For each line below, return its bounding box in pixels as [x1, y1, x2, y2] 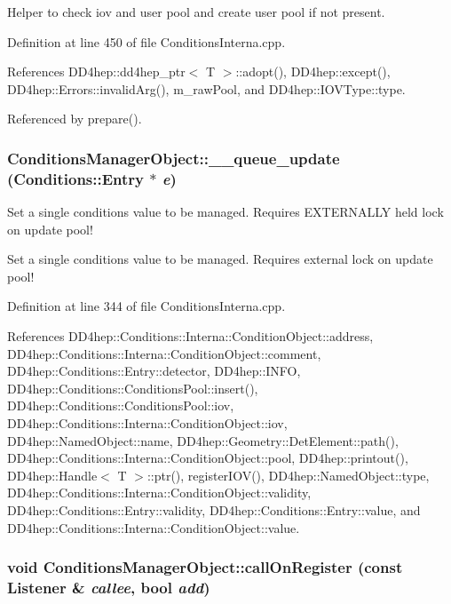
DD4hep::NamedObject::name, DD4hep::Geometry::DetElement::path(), [7, 431, 399, 449]
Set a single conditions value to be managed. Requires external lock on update [7, 250, 433, 268]
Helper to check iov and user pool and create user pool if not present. [7, 3, 385, 20]
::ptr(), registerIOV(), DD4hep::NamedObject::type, [146, 465, 430, 484]
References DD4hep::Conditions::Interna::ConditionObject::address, [7, 327, 374, 346]
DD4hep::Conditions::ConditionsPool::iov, [7, 396, 234, 415]
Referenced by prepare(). [7, 109, 142, 128]
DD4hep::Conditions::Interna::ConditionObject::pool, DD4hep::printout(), [7, 449, 408, 467]
